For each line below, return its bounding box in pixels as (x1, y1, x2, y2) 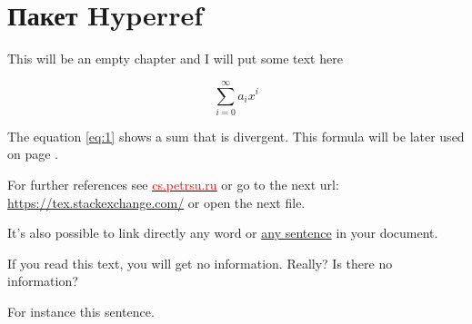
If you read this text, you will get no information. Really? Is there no (7, 253, 393, 272)
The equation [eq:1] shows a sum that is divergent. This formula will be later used (7, 126, 465, 145)
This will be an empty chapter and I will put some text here (7, 49, 343, 68)
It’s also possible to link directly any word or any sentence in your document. (7, 223, 438, 242)
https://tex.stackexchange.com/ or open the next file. (7, 192, 306, 211)
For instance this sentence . (7, 302, 155, 320)
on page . (7, 144, 58, 163)
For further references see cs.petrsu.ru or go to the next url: (7, 175, 339, 194)
